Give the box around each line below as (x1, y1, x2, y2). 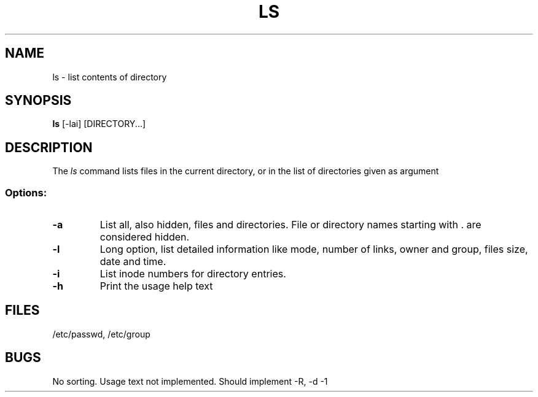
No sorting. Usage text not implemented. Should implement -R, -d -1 (52, 376, 328, 387)
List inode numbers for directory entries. (99, 268, 286, 280)
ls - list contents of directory (52, 71, 167, 82)
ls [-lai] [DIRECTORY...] (52, 118, 146, 129)
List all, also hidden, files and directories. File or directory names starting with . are (99, 218, 481, 231)
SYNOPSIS (5, 93, 72, 109)
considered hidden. (99, 231, 190, 244)
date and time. (99, 255, 166, 268)
